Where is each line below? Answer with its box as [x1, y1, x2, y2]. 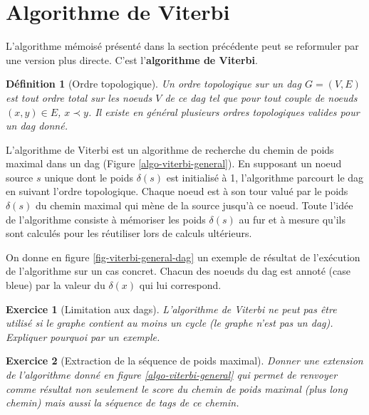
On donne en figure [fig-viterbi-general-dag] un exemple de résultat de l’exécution [6, 249, 360, 264]
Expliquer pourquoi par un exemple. [6, 329, 160, 344]
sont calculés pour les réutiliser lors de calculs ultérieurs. [6, 226, 252, 241]
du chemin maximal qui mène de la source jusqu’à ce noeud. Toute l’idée [35, 198, 353, 213]
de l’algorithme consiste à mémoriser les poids [6, 211, 206, 226]
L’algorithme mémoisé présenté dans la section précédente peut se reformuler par [6, 38, 359, 53]
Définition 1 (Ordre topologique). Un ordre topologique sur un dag [6, 76, 301, 91]
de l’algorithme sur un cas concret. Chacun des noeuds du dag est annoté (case [6, 263, 350, 278]
